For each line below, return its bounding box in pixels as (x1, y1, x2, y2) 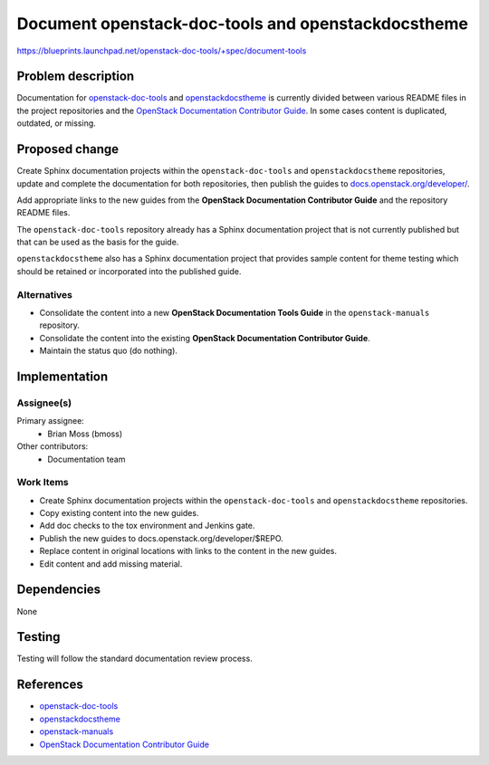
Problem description (16, 69, 135, 84)
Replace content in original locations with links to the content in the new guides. (39, 546, 337, 557)
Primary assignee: (16, 416, 85, 426)
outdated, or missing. (16, 118, 97, 129)
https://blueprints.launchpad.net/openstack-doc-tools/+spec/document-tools (16, 45, 307, 56)
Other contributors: (16, 441, 89, 452)
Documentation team (47, 454, 126, 464)
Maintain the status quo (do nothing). (39, 345, 178, 357)
